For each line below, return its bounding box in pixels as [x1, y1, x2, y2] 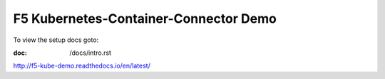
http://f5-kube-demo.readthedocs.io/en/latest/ [13, 61, 151, 70]
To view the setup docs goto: [13, 36, 99, 44]
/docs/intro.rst [69, 48, 112, 57]
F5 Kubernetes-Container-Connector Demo [13, 11, 277, 26]
